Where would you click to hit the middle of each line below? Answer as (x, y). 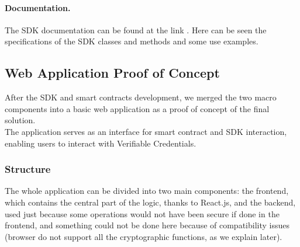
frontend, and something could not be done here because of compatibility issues (147, 225)
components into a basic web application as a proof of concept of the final (137, 108)
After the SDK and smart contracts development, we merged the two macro (141, 97)
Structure (28, 169)
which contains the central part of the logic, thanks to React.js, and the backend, (150, 202)
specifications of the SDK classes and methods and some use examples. (132, 41)
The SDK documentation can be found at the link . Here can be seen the (136, 29)
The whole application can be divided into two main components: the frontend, (147, 191)
